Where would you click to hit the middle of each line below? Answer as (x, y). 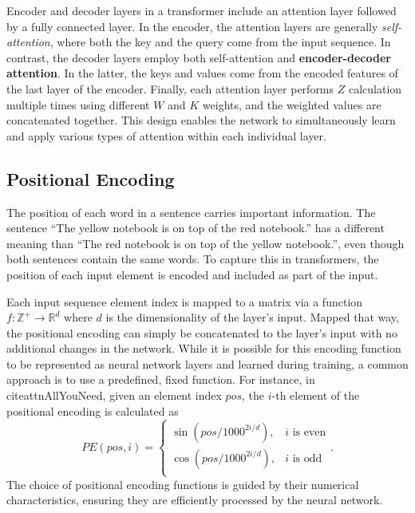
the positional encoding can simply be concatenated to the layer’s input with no (202, 332)
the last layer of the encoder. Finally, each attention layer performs (170, 88)
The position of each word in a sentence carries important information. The (191, 212)
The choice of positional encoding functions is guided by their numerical (183, 484)
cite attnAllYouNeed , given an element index (114, 395)
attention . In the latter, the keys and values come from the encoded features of (202, 73)
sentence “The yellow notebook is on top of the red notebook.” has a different (196, 228)
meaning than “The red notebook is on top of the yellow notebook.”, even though (206, 243)
